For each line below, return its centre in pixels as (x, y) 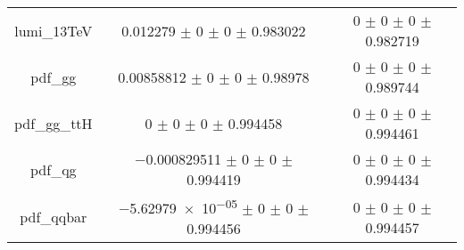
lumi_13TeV (54, 30)
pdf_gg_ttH (54, 123)
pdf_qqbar (54, 217)
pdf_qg (54, 169)
